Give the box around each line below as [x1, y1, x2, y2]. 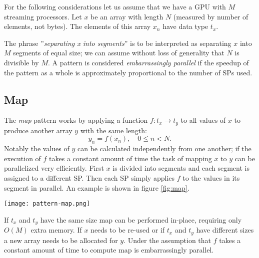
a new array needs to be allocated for [4, 235, 118, 245]
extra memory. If [30, 225, 82, 235]
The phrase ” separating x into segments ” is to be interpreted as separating [4, 37, 231, 48]
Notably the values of [4, 143, 69, 154]
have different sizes [196, 225, 254, 235]
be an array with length [90, 11, 163, 21]
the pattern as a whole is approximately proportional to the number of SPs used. [4, 67, 252, 77]
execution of [4, 153, 41, 163]
